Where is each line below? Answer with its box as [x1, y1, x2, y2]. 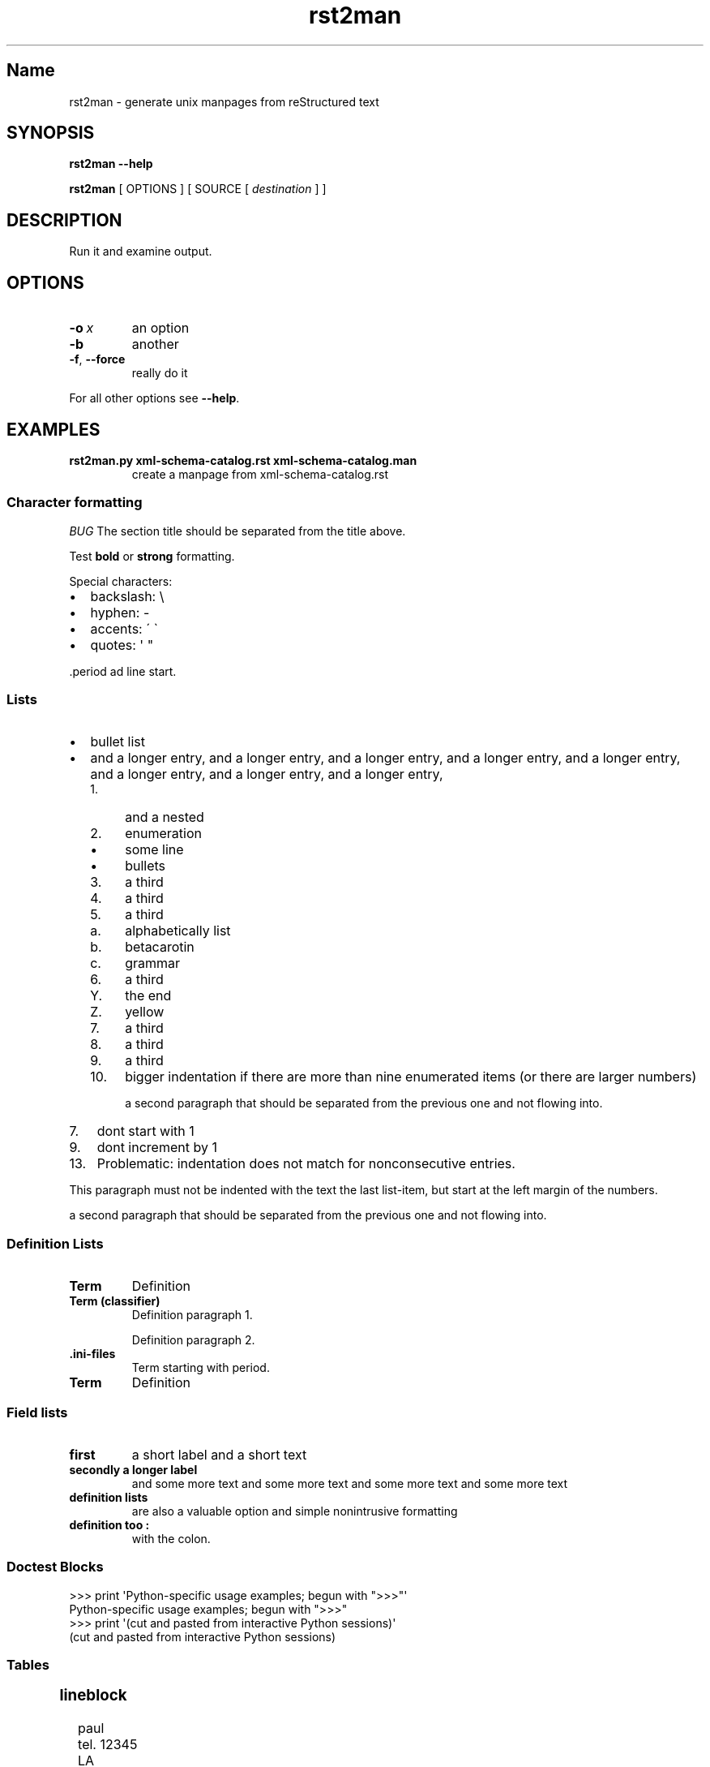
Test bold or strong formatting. [69, 548, 235, 563]
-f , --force [69, 352, 126, 367]
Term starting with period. [131, 1361, 270, 1375]
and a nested [125, 809, 204, 826]
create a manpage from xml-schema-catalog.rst [131, 466, 389, 481]
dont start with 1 [96, 1123, 195, 1140]
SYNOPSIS [6, 123, 95, 144]
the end [125, 987, 172, 1004]
